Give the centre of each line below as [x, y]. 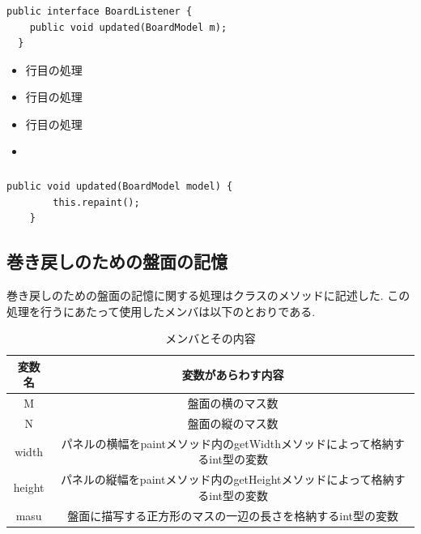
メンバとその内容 [210, 338]
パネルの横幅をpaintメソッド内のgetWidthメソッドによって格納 [227, 443]
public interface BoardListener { [100, 11]
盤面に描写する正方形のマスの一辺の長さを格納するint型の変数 [233, 515]
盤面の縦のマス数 [233, 423]
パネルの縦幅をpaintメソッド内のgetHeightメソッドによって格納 [227, 479]
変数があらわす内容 [233, 374]
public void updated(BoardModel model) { [120, 186]
